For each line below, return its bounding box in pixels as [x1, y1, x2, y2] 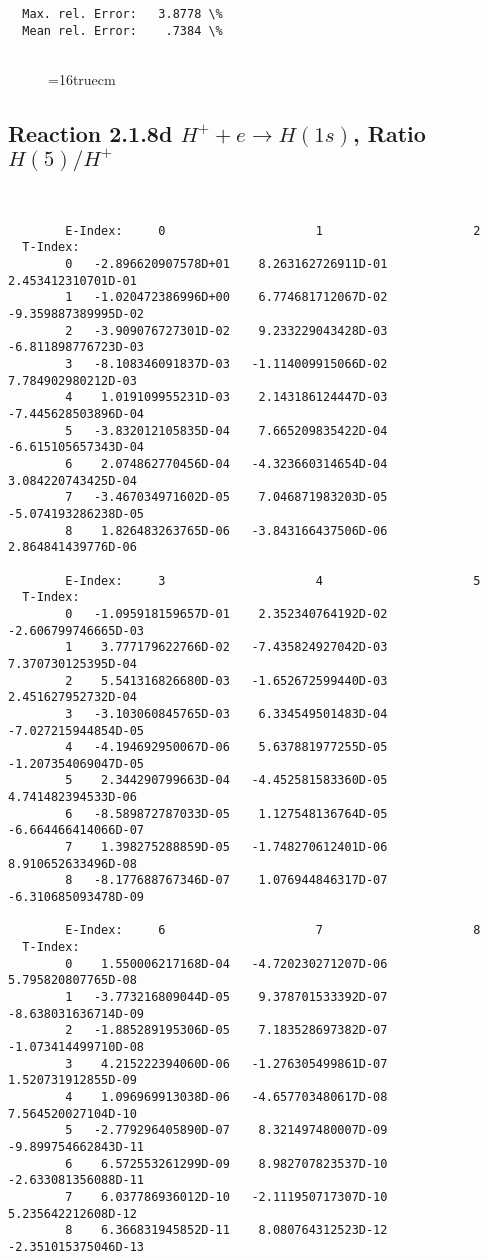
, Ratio [353, 117, 426, 148]
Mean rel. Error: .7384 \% [22, 23, 223, 38]
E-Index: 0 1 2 [65, 223, 481, 238]
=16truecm [48, 68, 116, 89]
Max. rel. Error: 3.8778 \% [22, 7, 223, 21]
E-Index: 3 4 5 [65, 573, 481, 588]
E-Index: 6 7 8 [65, 923, 481, 938]
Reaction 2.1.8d [8, 117, 173, 148]
